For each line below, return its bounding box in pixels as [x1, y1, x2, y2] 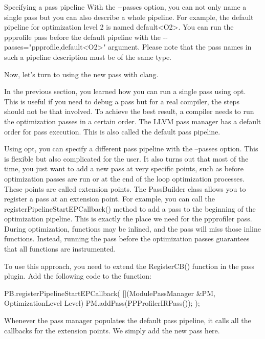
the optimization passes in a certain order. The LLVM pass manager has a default [4, 116, 261, 126]
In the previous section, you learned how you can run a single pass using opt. [4, 86, 246, 97]
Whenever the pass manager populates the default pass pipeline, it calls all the [4, 315, 251, 326]
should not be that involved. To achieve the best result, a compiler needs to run [4, 106, 254, 117]
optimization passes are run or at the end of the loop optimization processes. [4, 173, 245, 184]
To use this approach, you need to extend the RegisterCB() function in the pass [4, 260, 254, 271]
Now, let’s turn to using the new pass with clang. [4, 69, 159, 79]
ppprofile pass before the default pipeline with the [4, 31, 161, 42]
